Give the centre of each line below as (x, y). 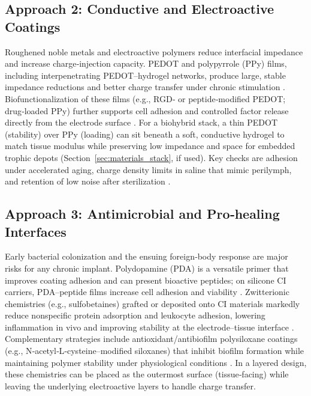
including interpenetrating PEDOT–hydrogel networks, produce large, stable (145, 75)
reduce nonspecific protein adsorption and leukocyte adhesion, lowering (135, 315)
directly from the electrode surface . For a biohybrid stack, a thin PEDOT (141, 122)
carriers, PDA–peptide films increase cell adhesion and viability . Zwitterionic (147, 292)
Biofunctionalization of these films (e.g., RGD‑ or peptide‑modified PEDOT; (145, 98)
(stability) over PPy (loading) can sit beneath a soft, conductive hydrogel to (145, 134)
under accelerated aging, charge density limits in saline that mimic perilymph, (148, 169)
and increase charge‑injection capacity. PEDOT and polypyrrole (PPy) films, (146, 63)
